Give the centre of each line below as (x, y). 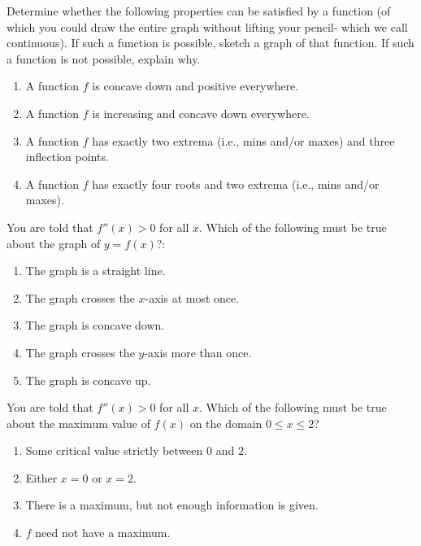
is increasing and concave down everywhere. (201, 113)
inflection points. (67, 157)
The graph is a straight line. (95, 271)
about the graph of (54, 243)
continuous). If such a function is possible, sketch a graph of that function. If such (210, 43)
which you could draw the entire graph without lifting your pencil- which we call (207, 26)
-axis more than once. (198, 352)
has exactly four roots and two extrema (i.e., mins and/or (236, 183)
